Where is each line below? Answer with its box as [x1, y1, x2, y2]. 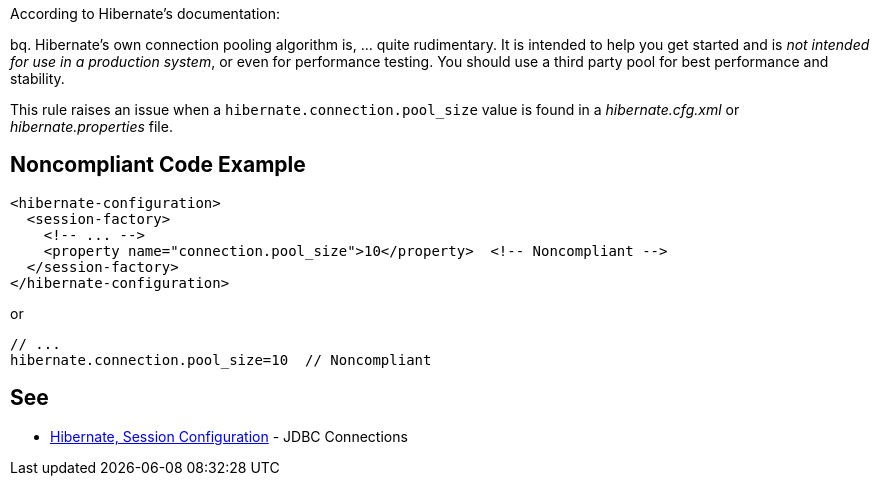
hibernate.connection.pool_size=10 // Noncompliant [10, 351, 432, 368]
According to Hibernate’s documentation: [10, 5, 281, 22]
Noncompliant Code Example [10, 152, 306, 178]
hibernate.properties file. [10, 118, 173, 135]
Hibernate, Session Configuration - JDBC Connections [50, 427, 408, 445]
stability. [10, 70, 65, 87]
